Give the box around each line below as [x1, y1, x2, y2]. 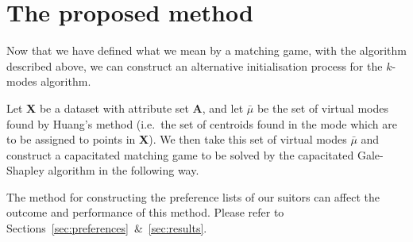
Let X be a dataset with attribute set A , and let [6, 99, 244, 116]
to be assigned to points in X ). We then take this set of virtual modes [6, 131, 347, 148]
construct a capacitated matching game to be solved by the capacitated [6, 146, 354, 163]
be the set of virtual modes [257, 99, 388, 116]
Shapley [6, 162, 44, 179]
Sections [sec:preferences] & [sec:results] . [6, 220, 207, 236]
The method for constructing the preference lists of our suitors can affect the [6, 188, 380, 205]
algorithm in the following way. [48, 162, 199, 179]
